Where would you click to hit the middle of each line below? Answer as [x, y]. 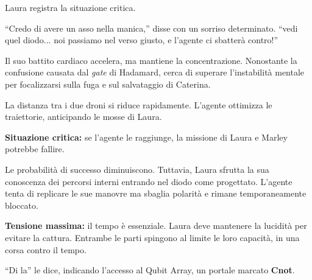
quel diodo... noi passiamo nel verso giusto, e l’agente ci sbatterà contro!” [142, 40]
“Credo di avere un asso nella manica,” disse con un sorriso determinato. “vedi [151, 28]
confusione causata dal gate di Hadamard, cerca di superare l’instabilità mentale [155, 72]
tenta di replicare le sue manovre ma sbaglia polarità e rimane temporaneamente [156, 193]
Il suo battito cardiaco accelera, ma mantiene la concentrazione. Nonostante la [151, 60]
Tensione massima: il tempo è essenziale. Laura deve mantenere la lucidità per [156, 226]
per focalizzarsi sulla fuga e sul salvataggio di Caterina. [108, 84]
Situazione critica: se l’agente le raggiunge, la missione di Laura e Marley [146, 137]
